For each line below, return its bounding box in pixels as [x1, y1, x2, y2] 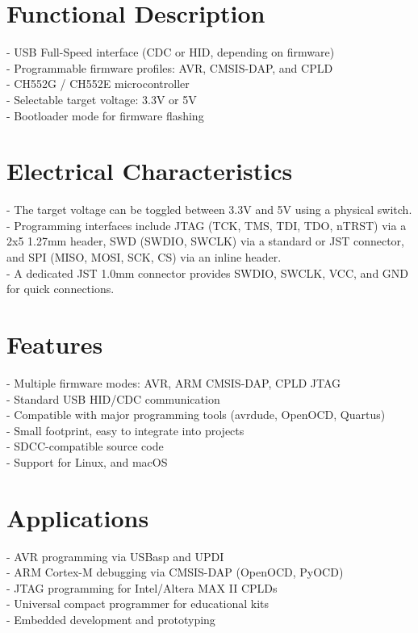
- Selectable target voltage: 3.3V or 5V [6, 90, 197, 107]
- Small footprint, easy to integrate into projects [6, 421, 245, 438]
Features [6, 327, 103, 360]
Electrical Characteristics [6, 154, 293, 187]
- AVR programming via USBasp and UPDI [6, 547, 224, 564]
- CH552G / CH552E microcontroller [6, 75, 190, 92]
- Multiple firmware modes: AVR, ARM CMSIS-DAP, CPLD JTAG [6, 374, 341, 391]
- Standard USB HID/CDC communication [6, 390, 220, 407]
